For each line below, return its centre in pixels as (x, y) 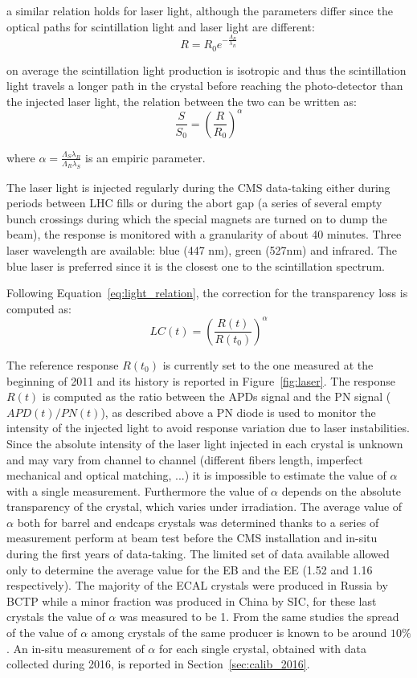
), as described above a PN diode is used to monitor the (238, 412)
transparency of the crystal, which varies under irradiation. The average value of (204, 506)
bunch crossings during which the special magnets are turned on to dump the (197, 218)
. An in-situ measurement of (76, 648)
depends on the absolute (341, 490)
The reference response (63, 364)
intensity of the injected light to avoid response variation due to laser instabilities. (208, 428)
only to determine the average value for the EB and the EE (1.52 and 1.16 (190, 569)
